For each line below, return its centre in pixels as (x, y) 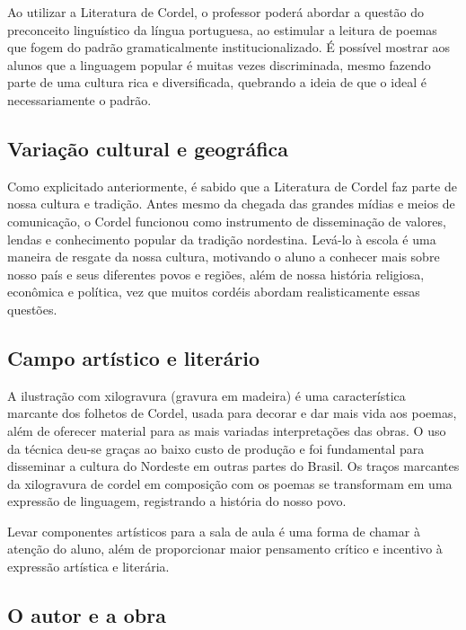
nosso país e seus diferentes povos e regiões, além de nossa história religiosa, (216, 274)
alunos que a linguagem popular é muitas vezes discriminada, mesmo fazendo (219, 64)
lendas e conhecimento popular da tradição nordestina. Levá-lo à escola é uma (222, 239)
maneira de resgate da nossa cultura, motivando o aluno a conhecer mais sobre (224, 257)
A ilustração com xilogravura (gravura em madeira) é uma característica (207, 395)
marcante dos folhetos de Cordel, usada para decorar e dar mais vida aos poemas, (232, 413)
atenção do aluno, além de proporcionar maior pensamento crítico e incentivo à (225, 549)
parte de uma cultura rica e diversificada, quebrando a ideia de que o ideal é (217, 82)
